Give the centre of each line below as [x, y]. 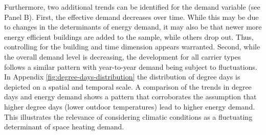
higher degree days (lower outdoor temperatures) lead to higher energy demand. [130, 106]
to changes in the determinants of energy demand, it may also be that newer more [133, 27]
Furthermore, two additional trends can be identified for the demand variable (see [132, 7]
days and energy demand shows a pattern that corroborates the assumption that [130, 97]
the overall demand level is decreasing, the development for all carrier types [123, 56]
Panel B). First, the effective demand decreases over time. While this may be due [131, 17]
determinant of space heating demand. [64, 127]
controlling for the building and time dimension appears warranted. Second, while [132, 47]
